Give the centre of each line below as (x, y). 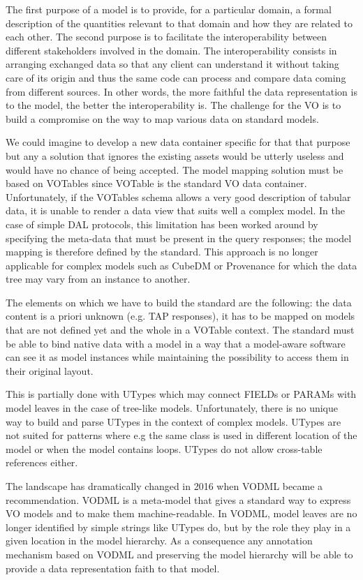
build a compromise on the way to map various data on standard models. (162, 118)
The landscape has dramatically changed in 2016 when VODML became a (164, 486)
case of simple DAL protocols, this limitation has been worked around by (162, 224)
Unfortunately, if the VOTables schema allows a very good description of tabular (178, 196)
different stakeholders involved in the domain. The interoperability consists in (171, 50)
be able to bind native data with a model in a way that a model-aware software (176, 343)
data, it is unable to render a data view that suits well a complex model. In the (176, 210)
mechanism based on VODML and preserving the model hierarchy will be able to (179, 554)
